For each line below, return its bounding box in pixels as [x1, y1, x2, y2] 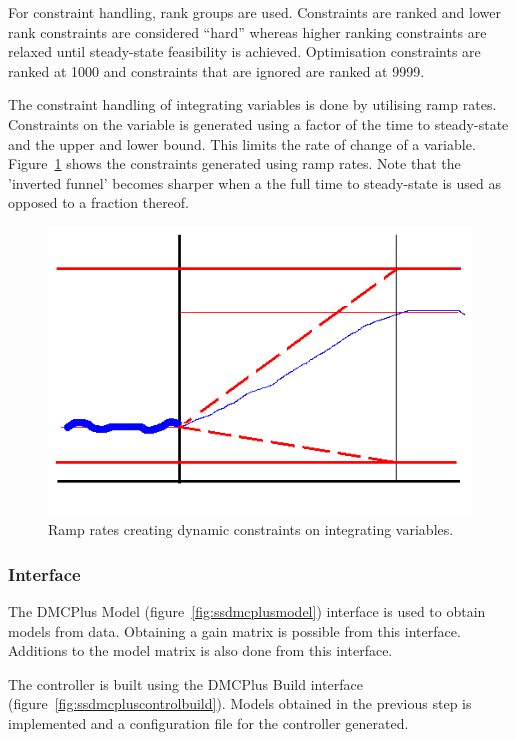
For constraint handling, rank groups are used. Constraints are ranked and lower [8, 2, 501, 22]
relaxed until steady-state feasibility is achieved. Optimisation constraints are [8, 41, 481, 62]
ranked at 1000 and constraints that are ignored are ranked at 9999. [8, 60, 425, 81]
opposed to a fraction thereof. [8, 192, 190, 213]
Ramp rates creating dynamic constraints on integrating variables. [48, 519, 454, 540]
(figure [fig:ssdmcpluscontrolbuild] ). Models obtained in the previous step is [8, 693, 472, 714]
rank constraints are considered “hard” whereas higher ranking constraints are [8, 21, 487, 42]
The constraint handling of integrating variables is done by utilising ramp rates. [8, 94, 497, 115]
